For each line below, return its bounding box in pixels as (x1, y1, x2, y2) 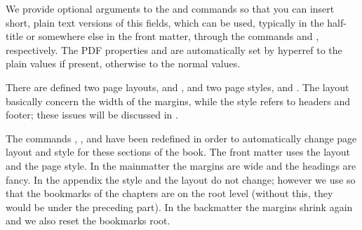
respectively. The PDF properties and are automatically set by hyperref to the (6, 42, 342, 57)
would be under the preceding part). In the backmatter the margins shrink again (6, 199, 353, 214)
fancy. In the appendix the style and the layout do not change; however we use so (6, 172, 356, 187)
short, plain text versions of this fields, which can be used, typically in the (6, 15, 324, 29)
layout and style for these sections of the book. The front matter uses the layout (6, 144, 350, 159)
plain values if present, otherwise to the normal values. (6, 56, 241, 71)
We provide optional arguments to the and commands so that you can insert (6, 1, 335, 15)
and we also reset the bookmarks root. (6, 213, 170, 228)
